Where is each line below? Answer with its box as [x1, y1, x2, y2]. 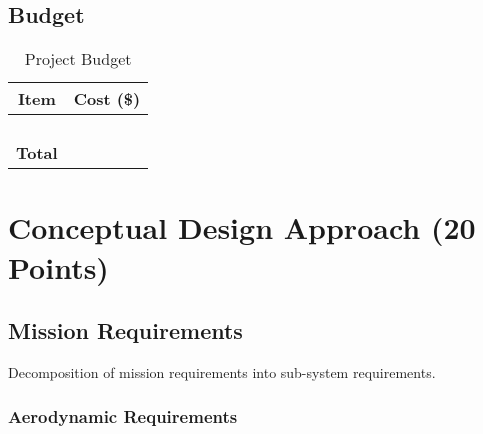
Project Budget [24, 47, 132, 71]
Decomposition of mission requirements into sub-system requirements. [8, 361, 436, 382]
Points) [8, 246, 109, 287]
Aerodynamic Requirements [8, 404, 238, 429]
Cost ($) [73, 87, 141, 111]
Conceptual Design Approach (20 [8, 207, 476, 248]
